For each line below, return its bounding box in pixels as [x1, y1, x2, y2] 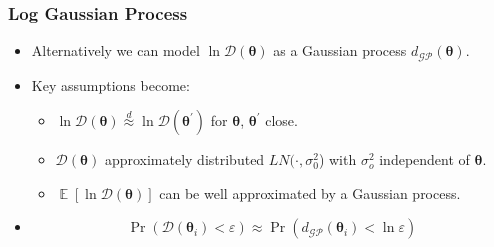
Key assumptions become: [31, 74, 190, 95]
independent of [379, 149, 470, 170]
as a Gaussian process [273, 40, 407, 61]
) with [318, 149, 357, 170]
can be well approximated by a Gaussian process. [159, 182, 461, 203]
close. [265, 110, 298, 131]
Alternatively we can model [31, 40, 200, 61]
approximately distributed [104, 149, 265, 170]
